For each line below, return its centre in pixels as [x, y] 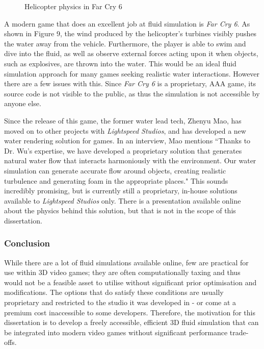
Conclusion [27, 243]
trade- [239, 332]
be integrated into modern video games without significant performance [116, 332]
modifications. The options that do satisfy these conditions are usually [114, 292]
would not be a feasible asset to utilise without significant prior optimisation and [130, 282]
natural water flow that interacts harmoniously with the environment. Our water [130, 160]
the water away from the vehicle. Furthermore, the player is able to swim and [125, 43]
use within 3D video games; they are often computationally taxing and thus [122, 272]
